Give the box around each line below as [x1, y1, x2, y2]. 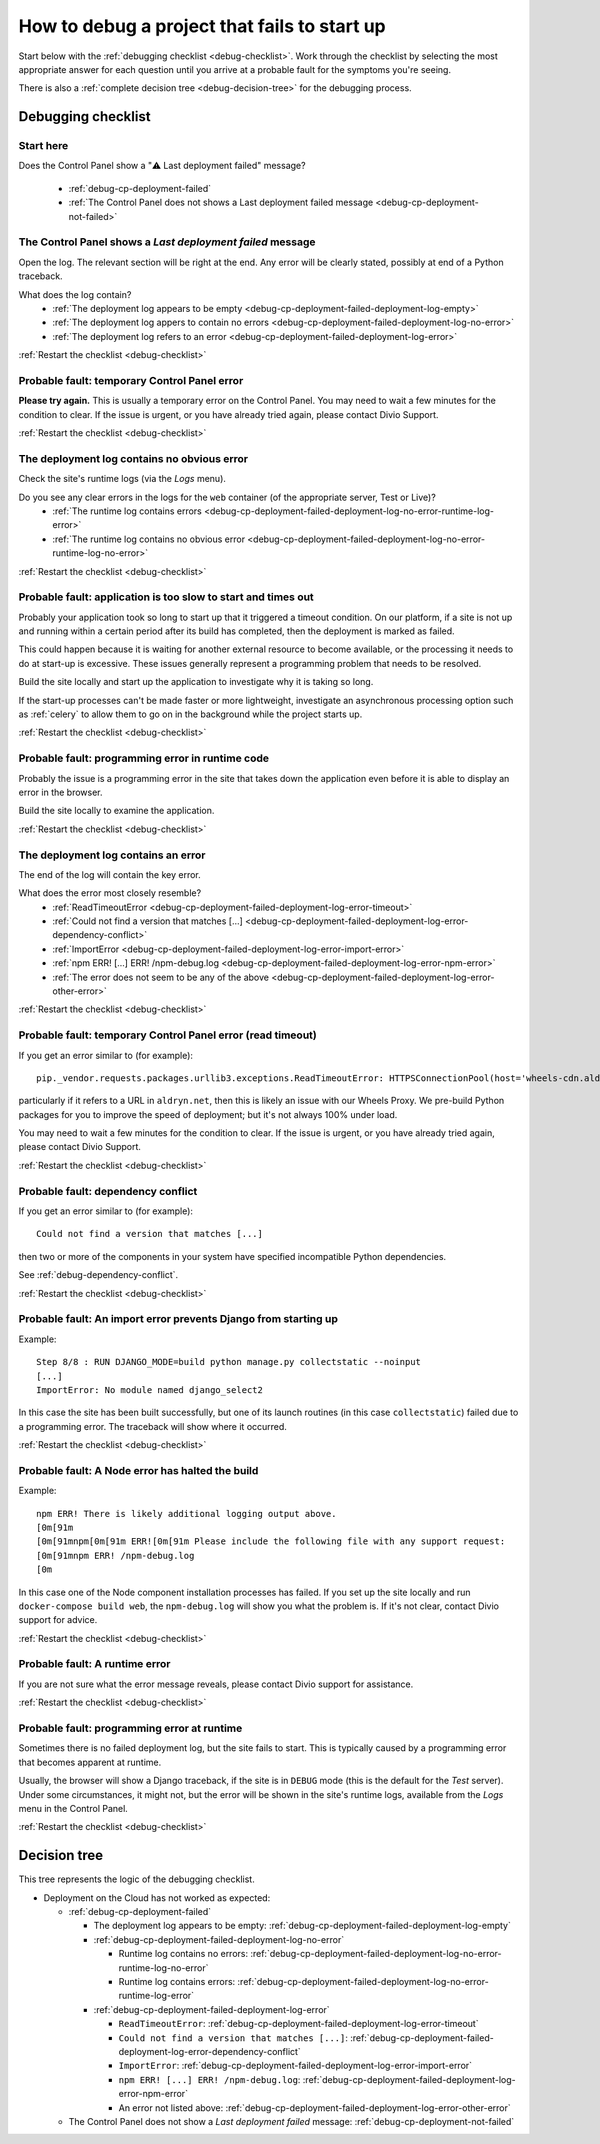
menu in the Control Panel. [18, 1802, 129, 1814]
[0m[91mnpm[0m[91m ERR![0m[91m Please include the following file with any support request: [36, 1536, 506, 1547]
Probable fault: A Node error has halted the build [18, 1463, 259, 1477]
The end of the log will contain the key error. [18, 868, 202, 880]
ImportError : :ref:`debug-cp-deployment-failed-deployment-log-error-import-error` [118, 2060, 473, 2072]
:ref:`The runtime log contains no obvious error [52, 533, 245, 545]
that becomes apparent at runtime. [18, 1756, 162, 1768]
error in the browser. [18, 786, 104, 798]
